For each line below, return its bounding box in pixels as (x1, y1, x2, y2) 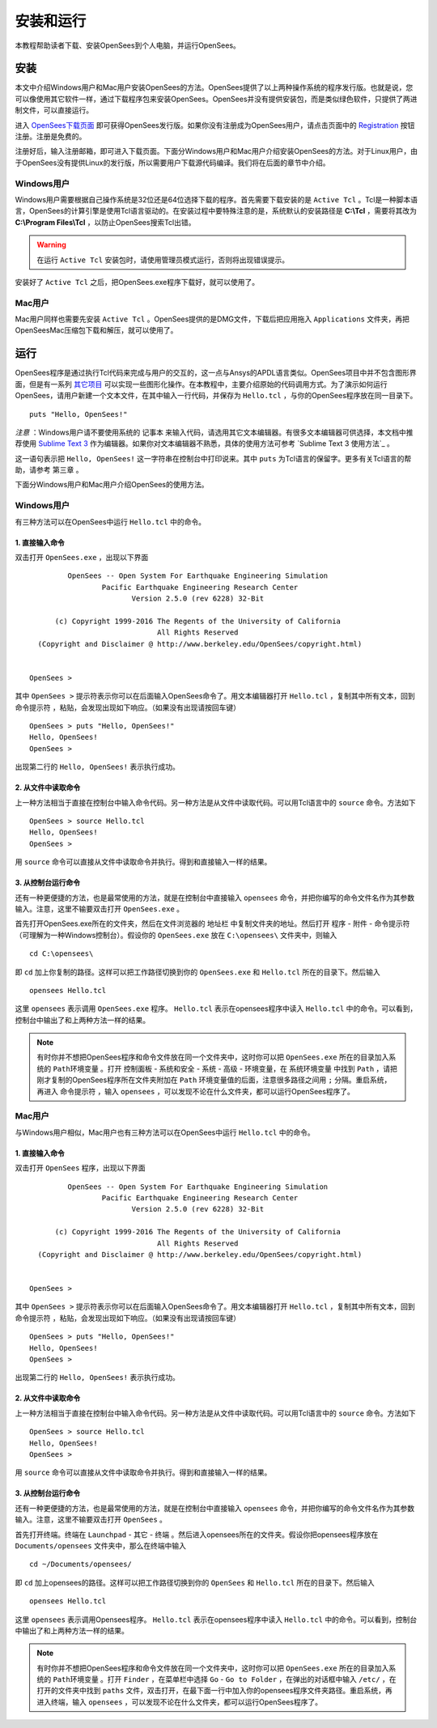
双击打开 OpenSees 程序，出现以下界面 (15, 1163, 146, 1173)
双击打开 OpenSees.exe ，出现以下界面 (15, 552, 149, 562)
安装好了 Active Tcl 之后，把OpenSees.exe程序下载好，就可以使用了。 (15, 277, 259, 287)
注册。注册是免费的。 (15, 132, 87, 142)
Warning (36, 240, 66, 250)
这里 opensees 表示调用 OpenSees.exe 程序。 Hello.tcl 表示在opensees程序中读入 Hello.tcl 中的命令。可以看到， (15, 1004, 418, 1013)
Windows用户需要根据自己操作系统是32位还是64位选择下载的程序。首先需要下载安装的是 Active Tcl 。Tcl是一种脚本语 (15, 194, 418, 204)
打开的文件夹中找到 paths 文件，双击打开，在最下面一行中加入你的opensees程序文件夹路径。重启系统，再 (36, 1686, 392, 1696)
